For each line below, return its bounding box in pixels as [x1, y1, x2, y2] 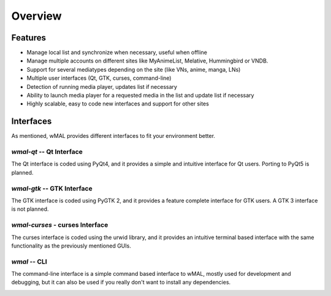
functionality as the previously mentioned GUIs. [11, 242, 131, 249]
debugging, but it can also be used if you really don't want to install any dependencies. [11, 279, 231, 286]
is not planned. [11, 205, 49, 213]
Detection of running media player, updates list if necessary [26, 83, 178, 90]
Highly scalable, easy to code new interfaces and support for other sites [26, 100, 210, 107]
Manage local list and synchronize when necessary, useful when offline [26, 49, 208, 56]
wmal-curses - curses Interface [11, 221, 108, 229]
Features [11, 32, 46, 43]
